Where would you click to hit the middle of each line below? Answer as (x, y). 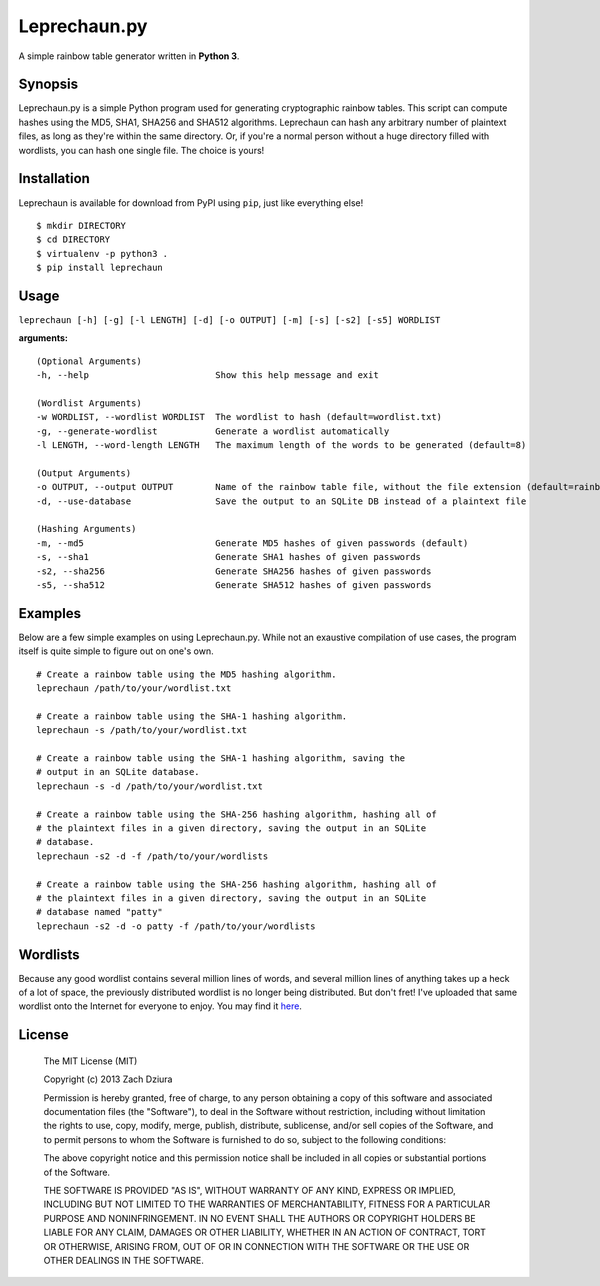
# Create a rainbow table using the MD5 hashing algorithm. (186, 674)
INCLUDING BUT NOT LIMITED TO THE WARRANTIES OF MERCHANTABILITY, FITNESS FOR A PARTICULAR (266, 1204)
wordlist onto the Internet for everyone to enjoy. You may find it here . (160, 1006)
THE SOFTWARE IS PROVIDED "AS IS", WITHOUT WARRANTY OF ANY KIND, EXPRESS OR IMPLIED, (250, 1190)
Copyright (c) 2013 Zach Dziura (108, 1079)
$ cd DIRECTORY (73, 239)
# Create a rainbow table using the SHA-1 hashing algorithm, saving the (221, 758)
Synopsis (48, 84)
